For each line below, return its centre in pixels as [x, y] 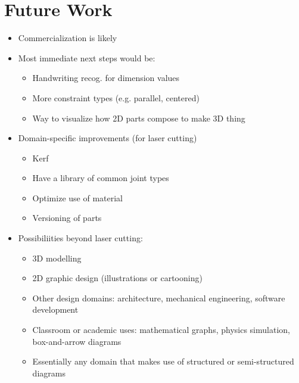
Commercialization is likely [68, 38]
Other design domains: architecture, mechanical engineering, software [159, 298]
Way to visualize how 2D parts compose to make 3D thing [139, 118]
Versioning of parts [67, 218]
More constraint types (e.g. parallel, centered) [116, 97]
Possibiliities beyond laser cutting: [80, 238]
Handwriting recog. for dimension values [106, 78]
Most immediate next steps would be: [87, 57]
